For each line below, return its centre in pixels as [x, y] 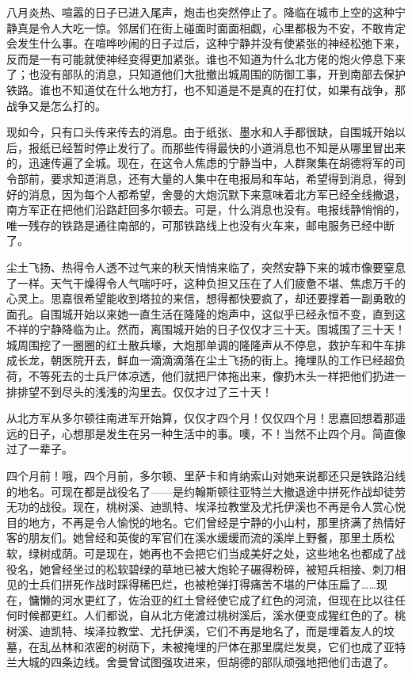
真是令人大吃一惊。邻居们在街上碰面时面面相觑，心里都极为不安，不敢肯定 [211, 27]
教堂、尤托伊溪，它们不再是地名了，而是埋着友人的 [250, 630]
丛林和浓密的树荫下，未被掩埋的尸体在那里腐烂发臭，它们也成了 [217, 646]
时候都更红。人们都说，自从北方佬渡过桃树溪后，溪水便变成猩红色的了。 [206, 615]
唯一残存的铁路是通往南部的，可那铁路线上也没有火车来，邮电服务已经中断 [200, 225]
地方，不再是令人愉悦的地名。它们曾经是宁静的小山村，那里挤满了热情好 [217, 522]
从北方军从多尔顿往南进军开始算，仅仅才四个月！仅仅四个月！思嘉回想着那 [200, 418]
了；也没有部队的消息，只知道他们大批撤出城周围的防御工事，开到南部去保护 [206, 74]
